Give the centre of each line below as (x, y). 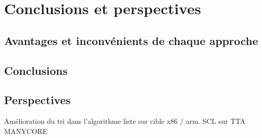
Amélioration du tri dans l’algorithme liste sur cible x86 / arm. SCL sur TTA (125, 121)
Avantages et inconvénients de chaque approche (131, 40)
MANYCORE (26, 131)
